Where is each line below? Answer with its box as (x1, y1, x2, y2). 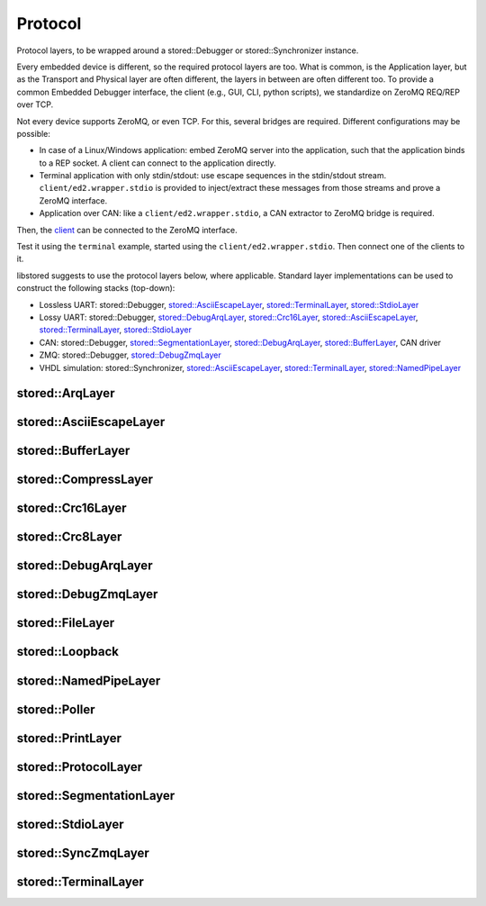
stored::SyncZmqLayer (16, 845, 150, 860)
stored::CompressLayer (16, 472, 153, 487)
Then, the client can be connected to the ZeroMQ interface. (16, 224, 238, 235)
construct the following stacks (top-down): (16, 283, 175, 294)
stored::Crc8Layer (16, 530, 122, 545)
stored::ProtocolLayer (16, 759, 143, 775)
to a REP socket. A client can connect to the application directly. (39, 158, 276, 168)
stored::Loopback (16, 644, 119, 659)
